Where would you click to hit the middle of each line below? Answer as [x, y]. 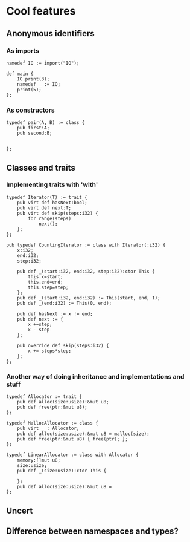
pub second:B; [35, 133]
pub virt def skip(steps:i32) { [58, 213]
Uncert [20, 510]
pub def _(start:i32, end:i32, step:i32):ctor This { [86, 271]
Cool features [41, 11]
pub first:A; [33, 128]
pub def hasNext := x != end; [55, 314]
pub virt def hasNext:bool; [52, 203]
